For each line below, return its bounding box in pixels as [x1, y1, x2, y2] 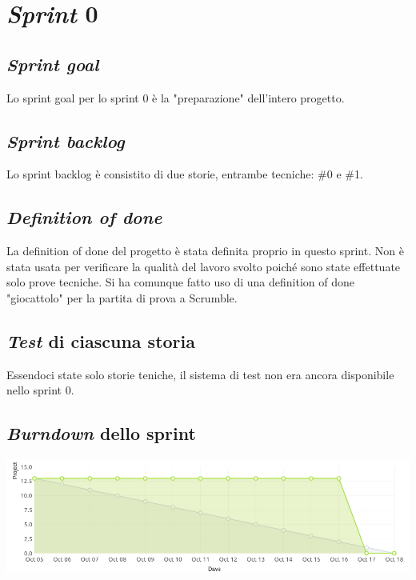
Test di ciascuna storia [6, 328, 196, 353]
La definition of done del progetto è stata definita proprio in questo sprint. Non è [6, 242, 404, 259]
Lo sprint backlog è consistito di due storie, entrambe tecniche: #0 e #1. [6, 166, 363, 182]
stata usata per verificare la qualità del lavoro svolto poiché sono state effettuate [6, 258, 401, 274]
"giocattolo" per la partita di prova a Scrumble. [6, 289, 238, 306]
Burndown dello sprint [6, 421, 196, 446]
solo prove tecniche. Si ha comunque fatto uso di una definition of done [6, 274, 354, 290]
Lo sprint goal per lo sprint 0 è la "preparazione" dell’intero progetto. [6, 89, 345, 106]
